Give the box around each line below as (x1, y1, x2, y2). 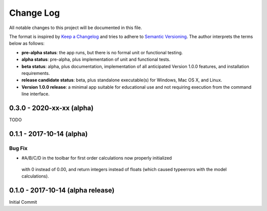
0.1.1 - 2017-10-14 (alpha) (9, 130, 88, 138)
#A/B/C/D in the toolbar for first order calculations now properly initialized (21, 155, 172, 161)
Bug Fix (9, 144, 28, 151)
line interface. (21, 91, 49, 97)
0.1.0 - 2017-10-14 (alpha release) (9, 186, 115, 194)
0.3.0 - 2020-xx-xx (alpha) (9, 104, 94, 112)
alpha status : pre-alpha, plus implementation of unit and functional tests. (21, 57, 171, 63)
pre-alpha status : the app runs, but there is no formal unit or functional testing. (21, 49, 183, 55)
